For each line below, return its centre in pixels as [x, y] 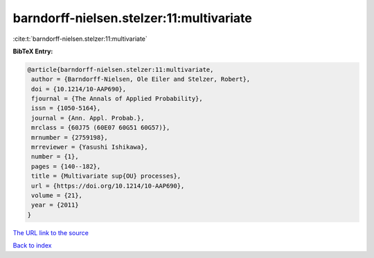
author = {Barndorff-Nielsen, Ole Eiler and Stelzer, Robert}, [141, 79]
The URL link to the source [51, 232]
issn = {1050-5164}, [66, 108]
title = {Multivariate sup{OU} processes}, [106, 176]
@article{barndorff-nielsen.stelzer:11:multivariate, [121, 70]
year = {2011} [55, 205]
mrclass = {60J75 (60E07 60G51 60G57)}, [101, 128]
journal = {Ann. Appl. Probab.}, [88, 118]
